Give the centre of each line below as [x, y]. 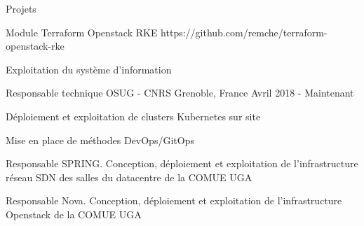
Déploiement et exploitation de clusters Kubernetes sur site [133, 116]
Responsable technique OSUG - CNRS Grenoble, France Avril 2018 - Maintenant [180, 93]
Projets [21, 8]
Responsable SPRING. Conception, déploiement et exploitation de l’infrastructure [182, 163]
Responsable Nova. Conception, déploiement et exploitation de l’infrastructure [174, 200]
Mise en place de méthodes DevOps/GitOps [100, 140]
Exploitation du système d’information [89, 69]
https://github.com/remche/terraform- [244, 32]
